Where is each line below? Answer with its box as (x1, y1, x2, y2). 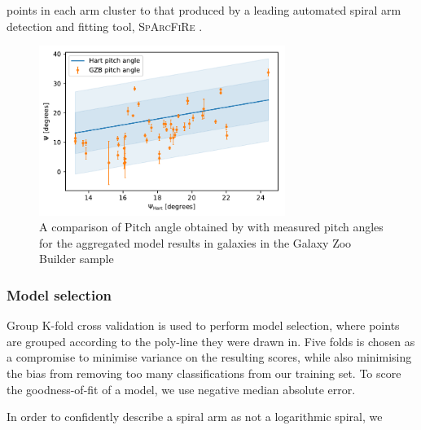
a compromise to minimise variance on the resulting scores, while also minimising (7, 349, 412, 366)
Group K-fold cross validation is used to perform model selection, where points (7, 317, 400, 334)
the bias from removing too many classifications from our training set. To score (7, 364, 401, 381)
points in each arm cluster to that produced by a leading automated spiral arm (7, 2, 401, 18)
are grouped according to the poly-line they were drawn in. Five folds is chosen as (7, 332, 415, 349)
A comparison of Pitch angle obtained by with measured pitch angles (39, 218, 384, 235)
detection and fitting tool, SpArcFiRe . (7, 17, 203, 34)
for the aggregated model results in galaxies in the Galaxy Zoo (39, 234, 352, 251)
